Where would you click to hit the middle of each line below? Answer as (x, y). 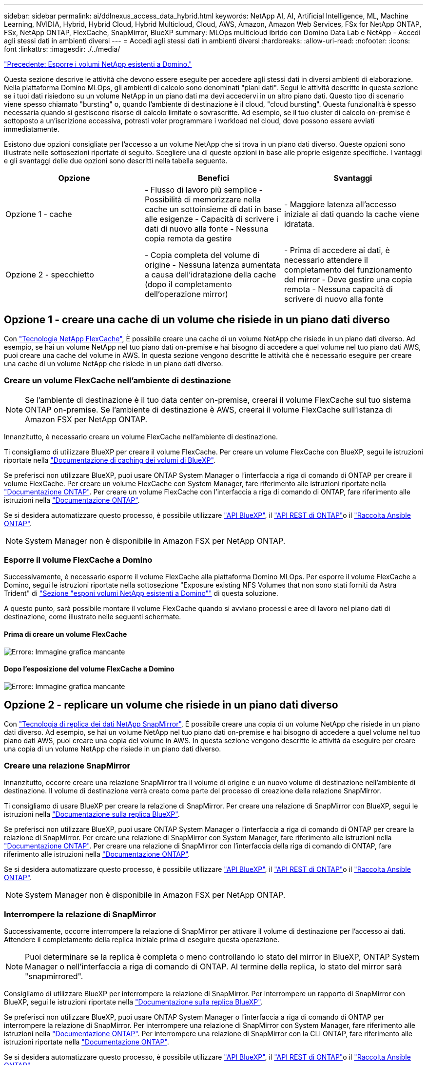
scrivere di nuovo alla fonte (334, 299)
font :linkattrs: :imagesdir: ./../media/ (62, 49)
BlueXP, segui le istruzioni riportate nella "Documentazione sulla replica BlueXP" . (133, 1002)
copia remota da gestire (188, 238)
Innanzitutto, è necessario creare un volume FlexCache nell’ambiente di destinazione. (141, 436)
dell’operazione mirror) (186, 294)
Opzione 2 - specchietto (50, 275)
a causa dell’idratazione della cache (210, 275)
